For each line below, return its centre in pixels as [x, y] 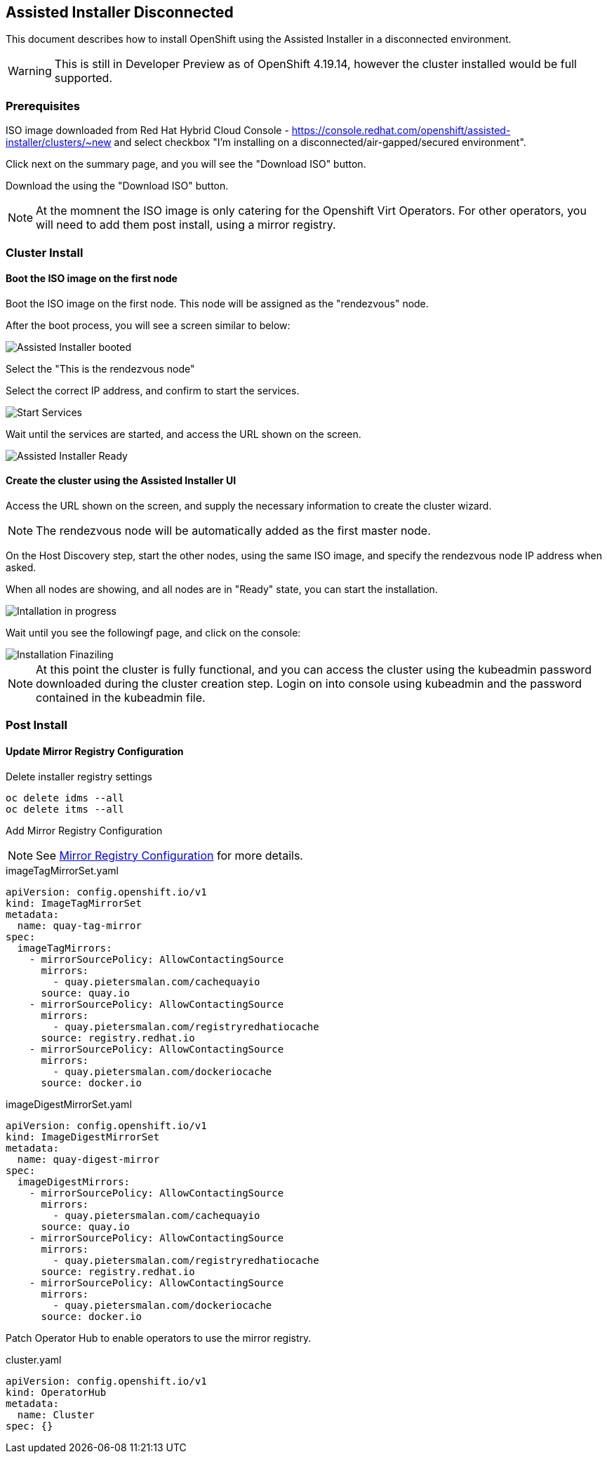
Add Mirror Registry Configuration [84, 830]
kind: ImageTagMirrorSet [74, 903]
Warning [30, 71]
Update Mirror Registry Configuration [95, 751]
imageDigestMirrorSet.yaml [69, 1104]
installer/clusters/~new [59, 142]
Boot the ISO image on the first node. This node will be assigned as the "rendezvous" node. [217, 303]
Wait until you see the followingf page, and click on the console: [153, 632]
